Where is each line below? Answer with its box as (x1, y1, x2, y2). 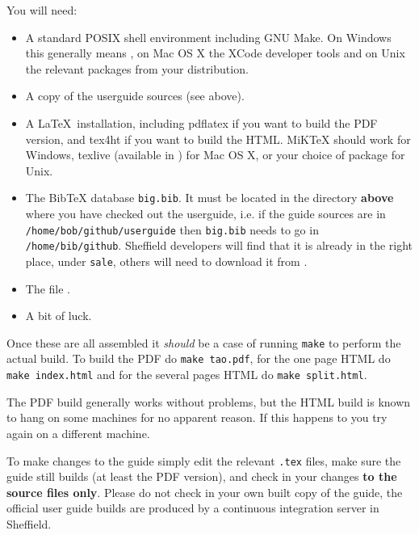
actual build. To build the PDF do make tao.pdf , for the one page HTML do (6, 350, 391, 367)
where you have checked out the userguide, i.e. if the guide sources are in (25, 205, 386, 221)
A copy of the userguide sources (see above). (25, 87, 245, 104)
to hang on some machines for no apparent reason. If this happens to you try (6, 409, 388, 426)
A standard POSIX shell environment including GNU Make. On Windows (25, 28, 392, 45)
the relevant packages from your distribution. (25, 60, 249, 77)
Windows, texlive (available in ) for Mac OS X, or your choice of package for (25, 146, 405, 163)
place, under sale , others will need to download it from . (25, 252, 308, 269)
